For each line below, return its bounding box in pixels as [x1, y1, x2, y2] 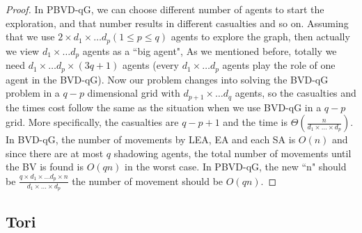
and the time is [223, 115, 288, 129]
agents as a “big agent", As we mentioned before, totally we [82, 43, 337, 58]
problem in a [6, 86, 60, 100]
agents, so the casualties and [235, 86, 356, 100]
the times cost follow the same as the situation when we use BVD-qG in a [6, 99, 322, 114]
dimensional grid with [87, 86, 180, 100]
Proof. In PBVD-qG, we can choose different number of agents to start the [6, 2, 324, 16]
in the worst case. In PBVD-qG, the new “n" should [125, 159, 347, 174]
